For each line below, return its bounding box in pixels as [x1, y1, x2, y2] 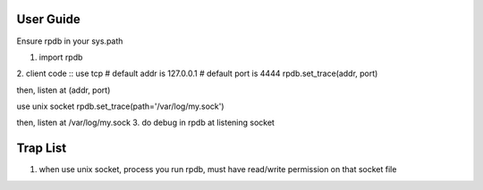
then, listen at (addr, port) [16, 85, 111, 95]
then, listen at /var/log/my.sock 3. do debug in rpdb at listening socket [16, 117, 275, 128]
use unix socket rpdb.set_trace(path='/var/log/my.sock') [16, 101, 225, 112]
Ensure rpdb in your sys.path [16, 36, 123, 46]
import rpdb [38, 52, 83, 62]
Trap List [16, 141, 67, 156]
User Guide [16, 12, 80, 27]
